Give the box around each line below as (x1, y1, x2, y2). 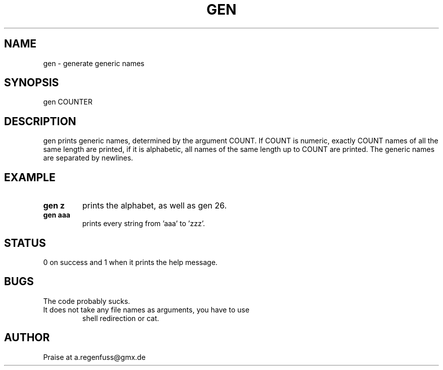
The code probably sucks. (43, 296, 130, 305)
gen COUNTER (43, 97, 93, 107)
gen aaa (43, 210, 70, 220)
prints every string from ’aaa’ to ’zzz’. (82, 219, 205, 228)
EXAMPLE (4, 171, 56, 184)
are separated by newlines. (43, 153, 134, 163)
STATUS (4, 236, 46, 249)
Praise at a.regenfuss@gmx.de (43, 352, 146, 361)
